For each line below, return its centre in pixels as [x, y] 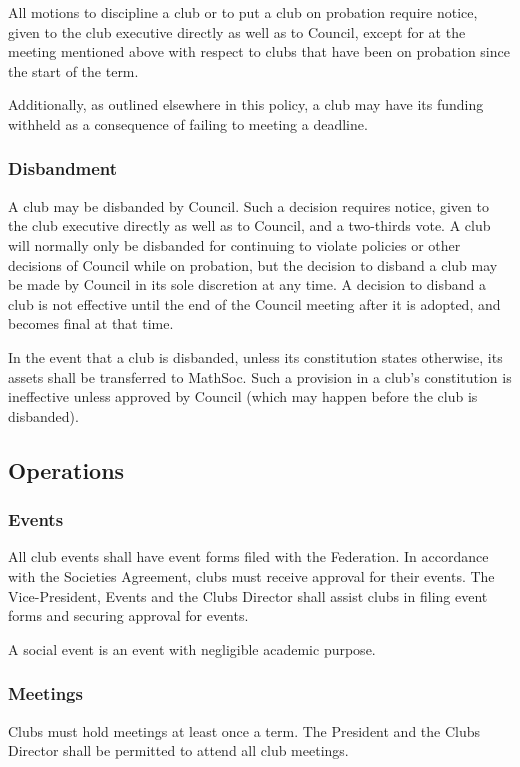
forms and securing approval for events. [128, 615]
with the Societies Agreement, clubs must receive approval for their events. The [251, 575]
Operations [66, 469]
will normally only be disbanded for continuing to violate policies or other [234, 244]
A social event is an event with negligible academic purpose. [192, 648]
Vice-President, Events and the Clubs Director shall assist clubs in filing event [248, 595]
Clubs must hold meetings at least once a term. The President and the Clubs [244, 730]
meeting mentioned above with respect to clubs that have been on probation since [259, 51]
